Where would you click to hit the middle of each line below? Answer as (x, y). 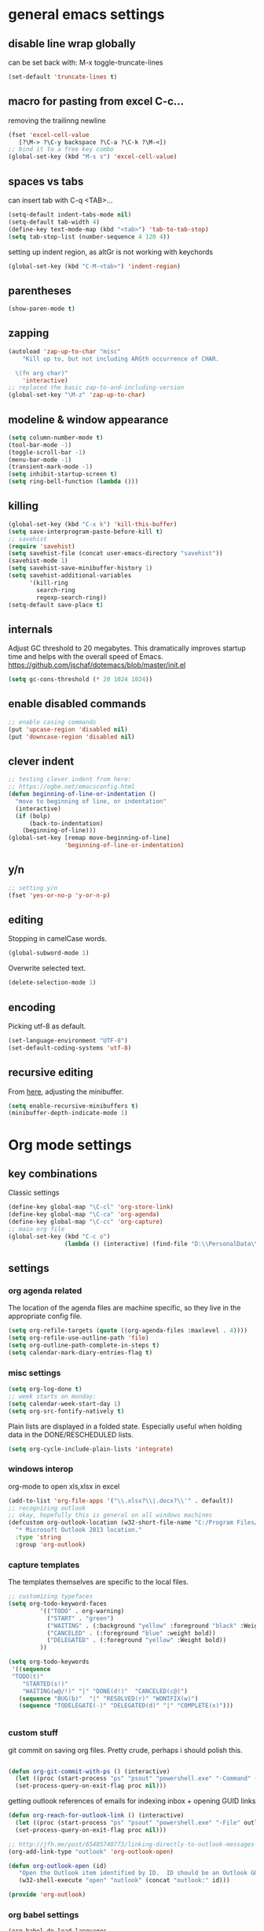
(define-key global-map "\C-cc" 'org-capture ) (86, 1222)
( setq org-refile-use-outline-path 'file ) (79, 1338)
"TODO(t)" (27, 1676)
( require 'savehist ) (42, 546)
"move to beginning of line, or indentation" (91, 801)
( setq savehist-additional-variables (70, 576)
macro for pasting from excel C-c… (96, 101)
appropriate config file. (45, 1316)
